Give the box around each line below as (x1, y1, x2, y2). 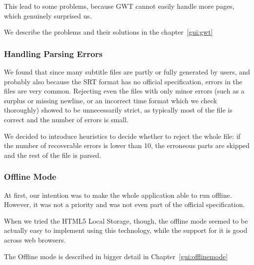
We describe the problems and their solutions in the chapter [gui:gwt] (4, 27, 213, 37)
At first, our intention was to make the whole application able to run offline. (4, 189, 232, 200)
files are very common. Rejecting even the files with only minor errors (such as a (4, 86, 245, 96)
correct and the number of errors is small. (4, 114, 128, 124)
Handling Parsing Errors (4, 47, 103, 59)
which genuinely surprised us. (4, 10, 92, 20)
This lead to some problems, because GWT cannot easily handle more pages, (4, 1, 234, 11)
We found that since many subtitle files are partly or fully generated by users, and (4, 67, 250, 76)
